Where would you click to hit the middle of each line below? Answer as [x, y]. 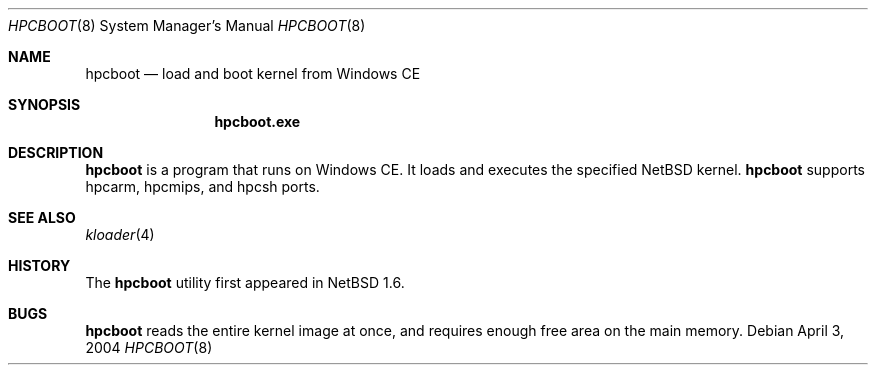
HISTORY [39, 265]
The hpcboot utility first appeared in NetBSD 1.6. [245, 282]
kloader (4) [120, 234]
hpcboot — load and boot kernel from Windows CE [253, 73]
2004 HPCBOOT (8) [149, 347]
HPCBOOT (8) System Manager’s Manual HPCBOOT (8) [187, 25]
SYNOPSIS [44, 104]
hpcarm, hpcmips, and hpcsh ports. [202, 186]
